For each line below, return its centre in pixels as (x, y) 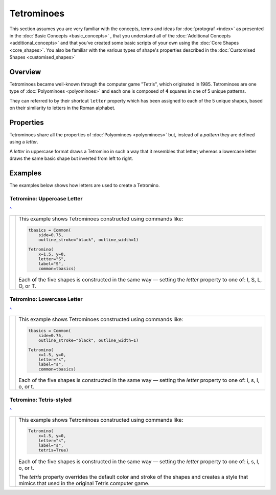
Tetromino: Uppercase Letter (46, 198)
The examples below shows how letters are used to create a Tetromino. (85, 185)
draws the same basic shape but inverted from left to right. (71, 158)
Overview (25, 72)
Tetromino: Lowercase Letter (46, 299)
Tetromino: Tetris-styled (40, 400)
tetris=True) (54, 450)
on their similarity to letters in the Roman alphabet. (62, 108)
